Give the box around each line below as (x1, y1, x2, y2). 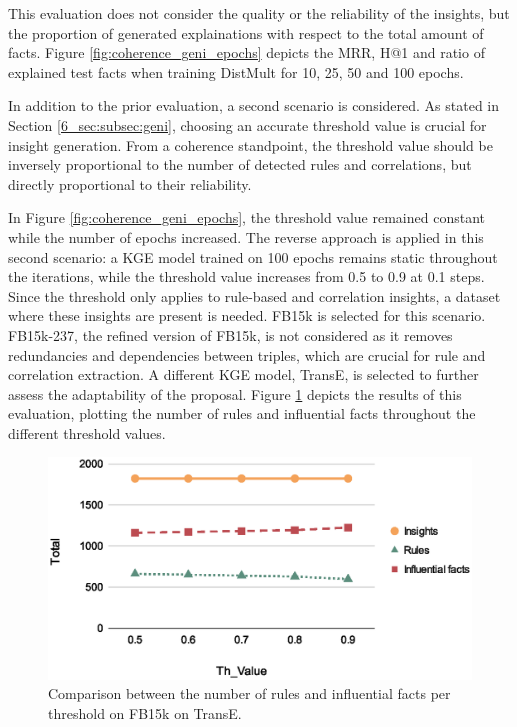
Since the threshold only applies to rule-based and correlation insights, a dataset (8, 285, 501, 306)
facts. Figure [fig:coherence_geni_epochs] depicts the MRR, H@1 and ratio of (8, 42, 485, 63)
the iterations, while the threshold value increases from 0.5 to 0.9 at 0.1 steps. (8, 266, 485, 287)
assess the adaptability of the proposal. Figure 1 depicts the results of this (8, 383, 462, 404)
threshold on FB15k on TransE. (48, 703, 242, 723)
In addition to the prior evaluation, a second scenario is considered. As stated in (8, 95, 500, 116)
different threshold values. (8, 422, 166, 443)
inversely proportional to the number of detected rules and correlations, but (8, 154, 472, 175)
